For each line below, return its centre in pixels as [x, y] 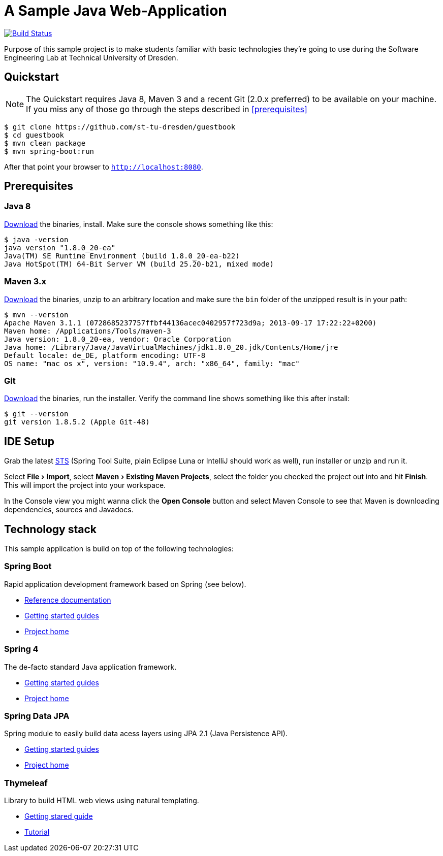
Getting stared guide [59, 816]
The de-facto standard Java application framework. [90, 667]
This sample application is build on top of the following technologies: [119, 549]
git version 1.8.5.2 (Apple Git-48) [77, 422]
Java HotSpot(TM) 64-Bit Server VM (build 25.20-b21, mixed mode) [139, 264]
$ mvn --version [36, 315]
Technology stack [51, 529]
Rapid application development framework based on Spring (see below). [125, 584]
